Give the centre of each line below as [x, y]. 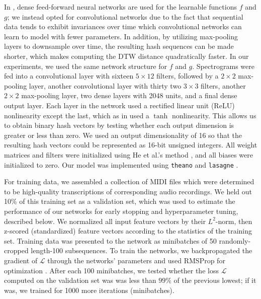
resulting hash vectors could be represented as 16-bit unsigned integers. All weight [131, 145]
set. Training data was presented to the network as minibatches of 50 [110, 240]
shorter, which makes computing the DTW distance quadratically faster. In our [126, 56]
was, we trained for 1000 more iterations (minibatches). [89, 290]
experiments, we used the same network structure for [86, 66]
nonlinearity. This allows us [214, 115]
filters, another [223, 85]
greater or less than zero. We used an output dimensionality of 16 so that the [123, 135]
